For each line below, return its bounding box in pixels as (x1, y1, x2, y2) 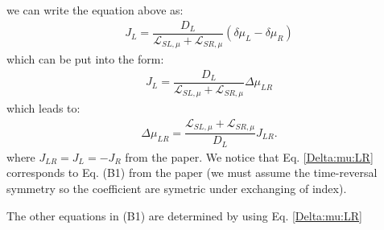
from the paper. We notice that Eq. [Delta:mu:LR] (125, 148, 374, 165)
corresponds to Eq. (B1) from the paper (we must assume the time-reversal (6, 164, 378, 181)
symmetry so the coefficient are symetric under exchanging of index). (6, 180, 347, 197)
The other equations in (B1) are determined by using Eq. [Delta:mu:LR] (6, 207, 362, 224)
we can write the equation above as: (6, 2, 184, 18)
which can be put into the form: (6, 51, 164, 68)
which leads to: (6, 100, 81, 117)
